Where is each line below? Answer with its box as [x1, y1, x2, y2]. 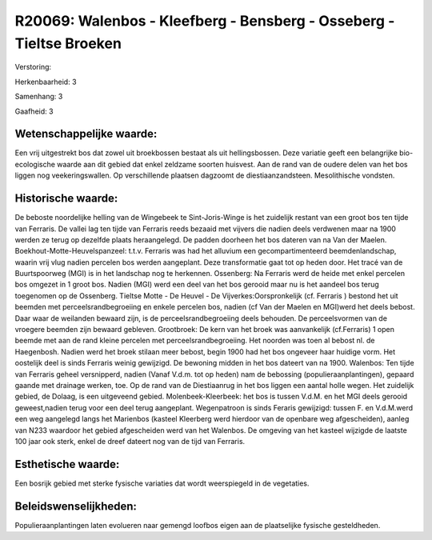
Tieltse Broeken [14, 34, 122, 52]
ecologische [14, 159, 56, 169]
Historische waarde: [14, 192, 118, 206]
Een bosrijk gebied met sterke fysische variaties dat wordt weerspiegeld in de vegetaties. [14, 478, 310, 488]
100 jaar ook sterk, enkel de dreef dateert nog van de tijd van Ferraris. [14, 436, 246, 446]
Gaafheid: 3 [14, 106, 54, 116]
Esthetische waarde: [14, 457, 120, 471]
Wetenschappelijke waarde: [14, 127, 158, 141]
